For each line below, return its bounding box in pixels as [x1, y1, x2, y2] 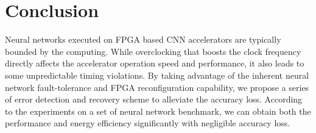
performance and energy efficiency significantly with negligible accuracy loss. [5, 117, 290, 129]
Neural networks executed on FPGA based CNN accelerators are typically [5, 33, 281, 46]
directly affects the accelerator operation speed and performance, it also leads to [5, 57, 304, 70]
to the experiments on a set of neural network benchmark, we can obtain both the [5, 104, 311, 117]
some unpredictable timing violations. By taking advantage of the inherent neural [5, 68, 309, 81]
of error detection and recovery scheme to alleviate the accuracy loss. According [5, 93, 303, 106]
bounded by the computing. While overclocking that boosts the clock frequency [5, 45, 301, 57]
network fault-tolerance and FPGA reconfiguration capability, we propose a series [5, 81, 309, 93]
